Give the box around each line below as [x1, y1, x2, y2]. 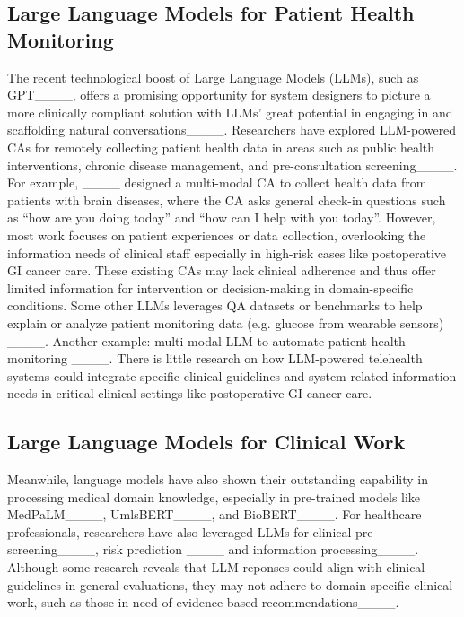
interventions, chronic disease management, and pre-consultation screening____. [7, 155, 458, 174]
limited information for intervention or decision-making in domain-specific [7, 278, 414, 297]
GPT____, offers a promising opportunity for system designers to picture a [7, 85, 431, 104]
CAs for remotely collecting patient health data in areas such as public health [7, 137, 435, 156]
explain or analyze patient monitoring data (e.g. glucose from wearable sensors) [7, 313, 444, 332]
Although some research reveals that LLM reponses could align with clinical [7, 558, 425, 577]
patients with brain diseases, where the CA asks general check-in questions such [7, 190, 446, 209]
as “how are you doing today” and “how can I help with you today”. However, [7, 208, 436, 227]
